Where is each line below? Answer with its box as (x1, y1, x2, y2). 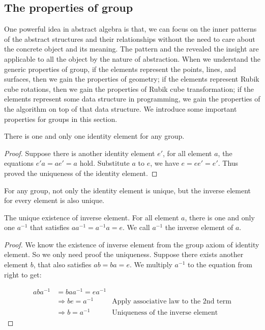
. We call (123, 222, 150, 233)
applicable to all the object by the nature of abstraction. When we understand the (4, 53, 260, 64)
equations (4, 158, 34, 168)
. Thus (218, 158, 239, 168)
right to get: (4, 269, 42, 280)
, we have (150, 158, 179, 168)
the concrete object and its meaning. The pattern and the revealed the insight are (4, 43, 259, 54)
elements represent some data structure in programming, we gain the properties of (4, 93, 260, 104)
